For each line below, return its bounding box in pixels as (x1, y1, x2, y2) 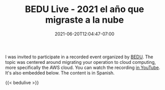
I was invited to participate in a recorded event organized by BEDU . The (5, 54, 153, 60)
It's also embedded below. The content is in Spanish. (5, 69, 115, 76)
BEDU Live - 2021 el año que (25, 4, 144, 15)
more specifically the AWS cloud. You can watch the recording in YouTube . (5, 64, 160, 70)
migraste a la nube (45, 14, 124, 26)
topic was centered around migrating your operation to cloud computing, (5, 59, 156, 65)
